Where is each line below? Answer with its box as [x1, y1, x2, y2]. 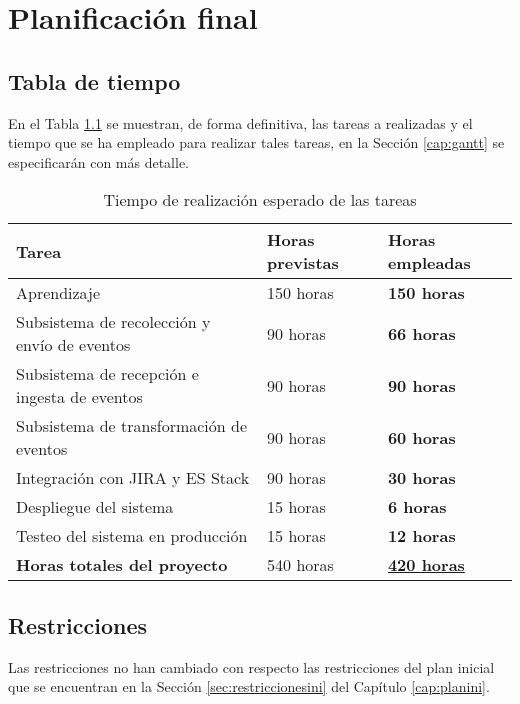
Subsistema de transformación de [16, 414, 248, 438]
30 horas [387, 466, 456, 490]
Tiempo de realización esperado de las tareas [103, 188, 417, 212]
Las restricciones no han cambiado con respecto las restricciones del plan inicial [8, 656, 495, 677]
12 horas [387, 524, 456, 548]
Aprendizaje [16, 281, 101, 305]
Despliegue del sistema [16, 495, 174, 519]
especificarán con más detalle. [8, 151, 190, 172]
